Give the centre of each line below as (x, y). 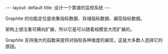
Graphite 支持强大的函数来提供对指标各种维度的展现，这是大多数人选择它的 (84, 40)
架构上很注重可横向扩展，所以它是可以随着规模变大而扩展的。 (70, 29)
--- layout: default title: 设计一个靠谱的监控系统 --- (58, 8)
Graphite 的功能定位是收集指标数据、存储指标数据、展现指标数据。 (75, 18)
